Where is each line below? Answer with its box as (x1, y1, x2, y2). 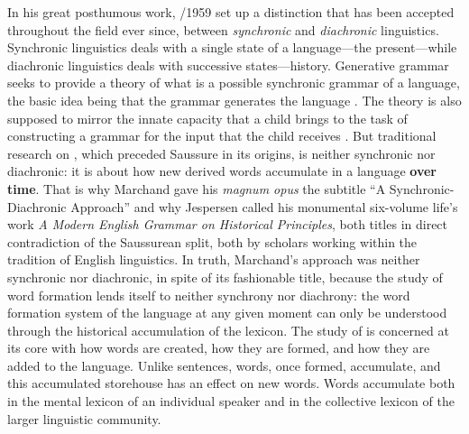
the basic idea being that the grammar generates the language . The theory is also (7, 90, 462, 109)
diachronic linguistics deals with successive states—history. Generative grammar (7, 55, 449, 74)
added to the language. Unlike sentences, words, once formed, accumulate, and (7, 356, 441, 374)
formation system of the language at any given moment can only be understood (7, 303, 447, 322)
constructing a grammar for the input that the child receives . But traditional (7, 126, 437, 145)
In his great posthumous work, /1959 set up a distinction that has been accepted (7, 3, 455, 21)
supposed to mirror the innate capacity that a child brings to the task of (7, 108, 408, 127)
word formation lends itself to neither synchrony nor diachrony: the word (7, 285, 410, 304)
